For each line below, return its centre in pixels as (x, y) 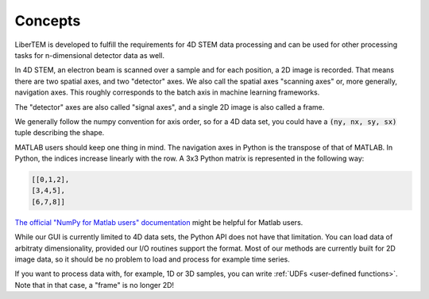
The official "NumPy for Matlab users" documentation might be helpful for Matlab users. (159, 222)
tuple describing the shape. (60, 133)
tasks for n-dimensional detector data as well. (89, 55)
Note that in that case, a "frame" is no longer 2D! (95, 285)
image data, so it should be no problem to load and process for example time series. (152, 259)
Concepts (48, 21)
